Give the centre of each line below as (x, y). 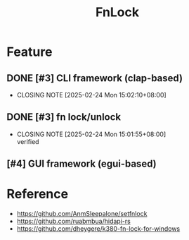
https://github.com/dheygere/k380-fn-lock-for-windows (98, 229)
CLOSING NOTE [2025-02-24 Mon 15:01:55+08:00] (91, 134)
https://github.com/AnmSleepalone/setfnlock (82, 214)
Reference (37, 194)
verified (28, 141)
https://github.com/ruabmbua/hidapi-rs (73, 221)
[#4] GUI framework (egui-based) (82, 164)
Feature (30, 52)
